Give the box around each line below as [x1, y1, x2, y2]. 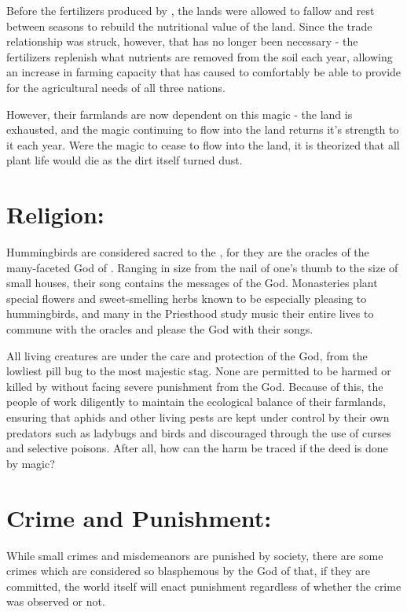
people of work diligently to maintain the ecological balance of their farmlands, [6, 393, 386, 410]
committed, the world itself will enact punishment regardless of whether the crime [6, 577, 401, 594]
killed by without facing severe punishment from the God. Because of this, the [6, 378, 383, 394]
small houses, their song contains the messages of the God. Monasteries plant [6, 275, 378, 291]
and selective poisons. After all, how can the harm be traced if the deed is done [6, 440, 388, 456]
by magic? [6, 455, 55, 471]
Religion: [6, 198, 104, 230]
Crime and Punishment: [6, 501, 272, 533]
